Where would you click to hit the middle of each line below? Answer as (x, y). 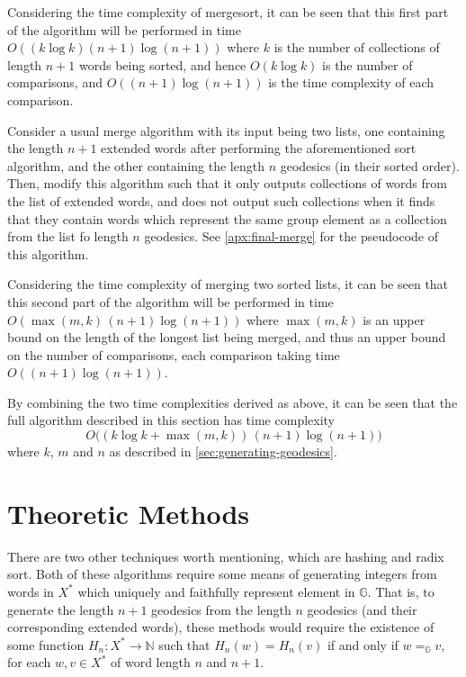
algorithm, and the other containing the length (136, 165)
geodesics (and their (362, 609)
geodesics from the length (221, 609)
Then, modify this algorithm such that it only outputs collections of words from (227, 183)
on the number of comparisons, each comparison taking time (174, 354)
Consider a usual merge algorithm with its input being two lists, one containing (226, 130)
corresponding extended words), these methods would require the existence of (221, 627)
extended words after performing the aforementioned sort (259, 148)
